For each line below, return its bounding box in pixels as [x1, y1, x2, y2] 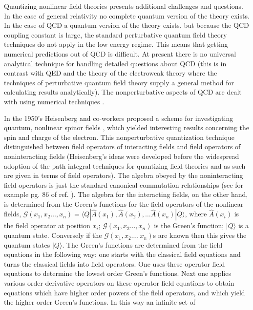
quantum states [4, 239, 50, 250]
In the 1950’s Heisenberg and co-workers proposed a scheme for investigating [4, 113, 233, 123]
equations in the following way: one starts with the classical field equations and [4, 249, 241, 259]
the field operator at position [4, 220, 90, 231]
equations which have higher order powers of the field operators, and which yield [4, 287, 245, 297]
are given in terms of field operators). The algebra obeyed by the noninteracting [4, 170, 243, 180]
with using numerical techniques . [4, 96, 105, 106]
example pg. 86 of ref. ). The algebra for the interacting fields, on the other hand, [4, 189, 248, 199]
